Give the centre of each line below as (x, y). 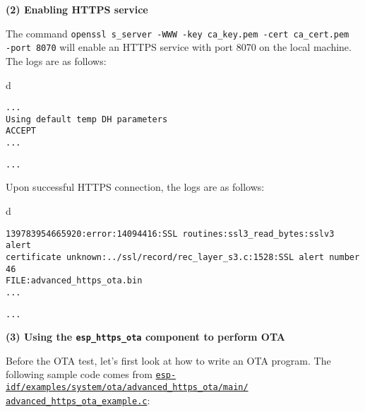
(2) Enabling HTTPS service (77, 9)
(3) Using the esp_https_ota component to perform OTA (145, 337)
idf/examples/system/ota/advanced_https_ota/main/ (127, 388)
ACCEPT (21, 131)
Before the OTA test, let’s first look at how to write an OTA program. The (168, 360)
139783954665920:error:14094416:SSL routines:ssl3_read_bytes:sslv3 (170, 234)
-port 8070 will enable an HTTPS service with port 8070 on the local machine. (179, 47)
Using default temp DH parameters (87, 119)
